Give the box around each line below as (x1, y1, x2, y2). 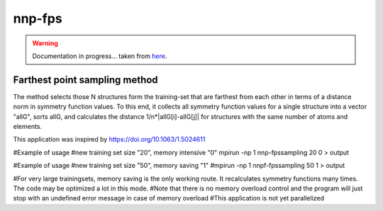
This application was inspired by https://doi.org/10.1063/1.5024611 (13, 135, 206, 144)
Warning (32, 39, 58, 47)
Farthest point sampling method (13, 74, 159, 86)
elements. (13, 122, 43, 131)
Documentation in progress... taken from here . (32, 52, 167, 60)
